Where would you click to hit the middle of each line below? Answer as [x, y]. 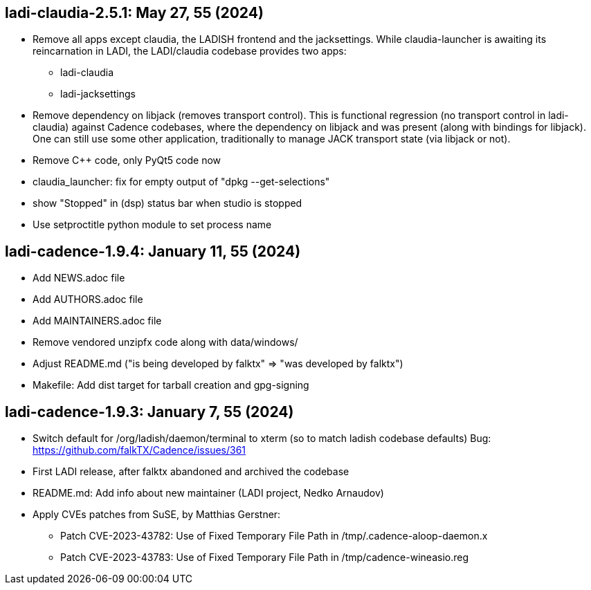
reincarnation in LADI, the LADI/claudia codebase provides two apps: [190, 51]
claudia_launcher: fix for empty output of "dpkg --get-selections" [181, 182]
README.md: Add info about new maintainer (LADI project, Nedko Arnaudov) [208, 493]
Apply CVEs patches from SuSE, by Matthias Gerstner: [157, 515]
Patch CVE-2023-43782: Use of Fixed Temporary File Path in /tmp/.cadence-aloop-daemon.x [274, 536]
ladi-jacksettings [98, 94]
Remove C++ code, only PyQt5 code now [127, 160]
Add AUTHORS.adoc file [88, 299]
